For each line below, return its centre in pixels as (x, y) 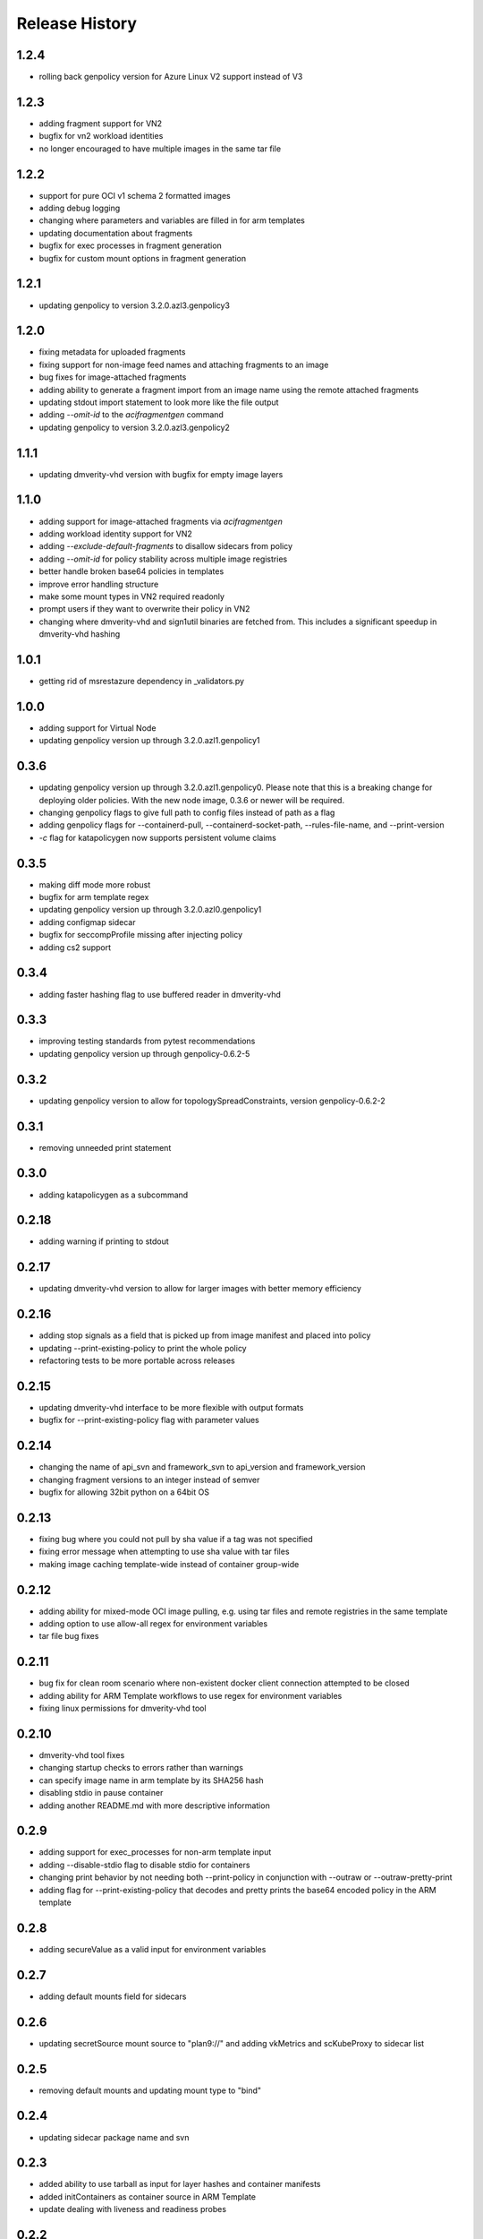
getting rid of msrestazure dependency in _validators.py (142, 681)
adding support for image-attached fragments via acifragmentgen (161, 521)
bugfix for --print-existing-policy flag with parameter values (149, 1420)
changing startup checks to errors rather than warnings (141, 1768)
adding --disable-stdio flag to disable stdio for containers (144, 1865)
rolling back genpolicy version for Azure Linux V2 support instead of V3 (171, 77)
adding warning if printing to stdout (104, 1241)
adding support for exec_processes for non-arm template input (155, 1852)
